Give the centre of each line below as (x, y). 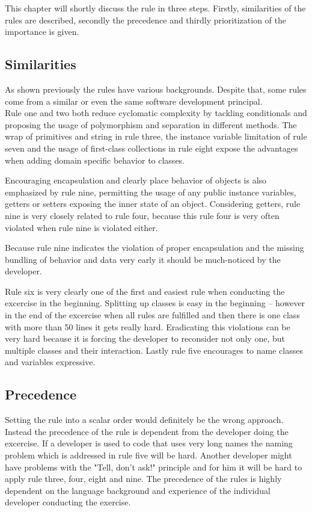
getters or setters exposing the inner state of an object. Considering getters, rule (153, 204)
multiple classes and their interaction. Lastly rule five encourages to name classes (154, 350)
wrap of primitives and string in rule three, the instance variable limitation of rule (156, 136)
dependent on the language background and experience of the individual (138, 490)
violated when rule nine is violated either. (81, 227)
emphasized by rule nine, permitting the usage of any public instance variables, (151, 192)
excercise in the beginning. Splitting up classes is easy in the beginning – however (155, 303)
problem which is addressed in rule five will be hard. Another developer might (148, 455)
